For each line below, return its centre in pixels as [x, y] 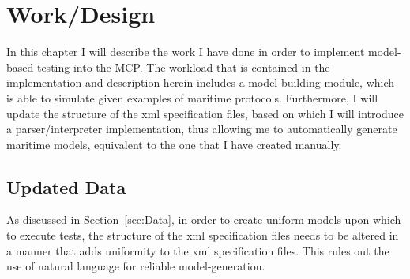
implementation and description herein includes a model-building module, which [201, 82]
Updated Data [66, 186]
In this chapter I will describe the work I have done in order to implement [186, 52]
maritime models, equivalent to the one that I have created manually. [174, 144]
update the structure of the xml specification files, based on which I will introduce [205, 113]
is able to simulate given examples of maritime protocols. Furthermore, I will [192, 97]
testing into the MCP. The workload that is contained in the [183, 67]
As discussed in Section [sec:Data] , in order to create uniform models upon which [204, 219]
